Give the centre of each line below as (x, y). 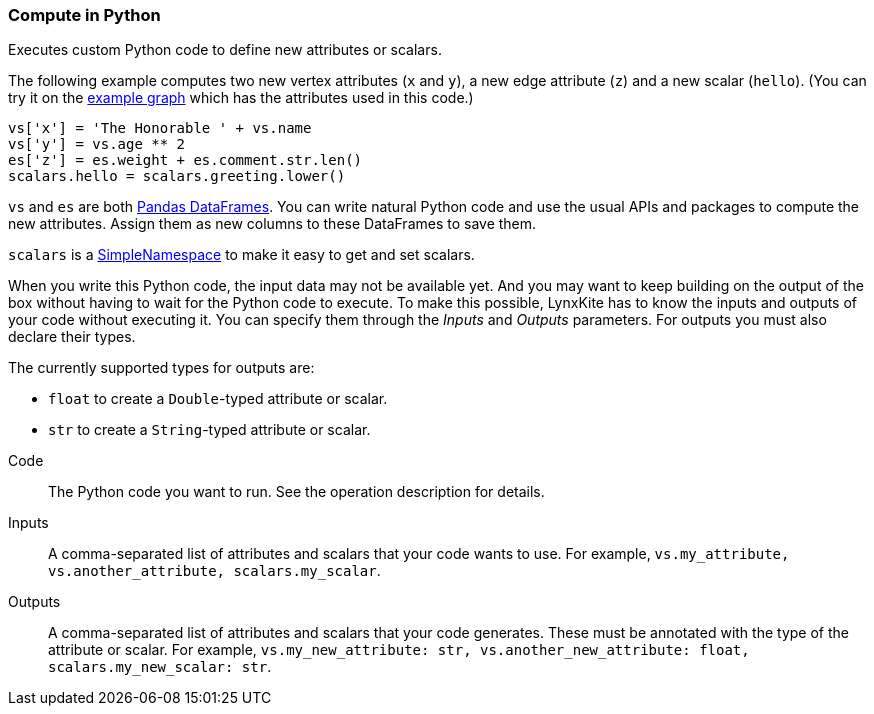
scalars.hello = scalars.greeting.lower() (177, 176)
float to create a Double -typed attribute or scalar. (218, 399)
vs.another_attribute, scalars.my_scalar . (214, 571)
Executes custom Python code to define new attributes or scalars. (225, 50)
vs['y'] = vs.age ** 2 (97, 144)
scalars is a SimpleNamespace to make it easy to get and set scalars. (241, 255)
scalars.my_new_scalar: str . (160, 667)
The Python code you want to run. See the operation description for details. (296, 492)
